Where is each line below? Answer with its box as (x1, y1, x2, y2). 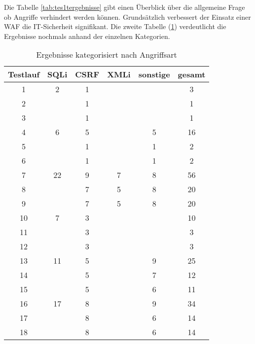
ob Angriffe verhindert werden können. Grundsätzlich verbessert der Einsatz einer (4, 11, 251, 22)
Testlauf (8, 69, 40, 80)
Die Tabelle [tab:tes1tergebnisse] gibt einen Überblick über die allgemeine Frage (4, 2, 245, 12)
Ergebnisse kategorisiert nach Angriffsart (36, 49, 177, 61)
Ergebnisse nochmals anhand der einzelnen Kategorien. (4, 31, 170, 41)
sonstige (138, 69, 170, 80)
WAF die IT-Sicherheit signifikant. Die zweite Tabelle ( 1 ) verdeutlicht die (4, 21, 226, 32)
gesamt (178, 69, 206, 80)
